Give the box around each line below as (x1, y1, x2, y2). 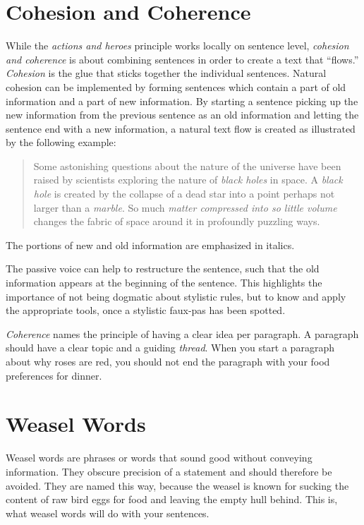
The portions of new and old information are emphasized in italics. (6, 237, 295, 252)
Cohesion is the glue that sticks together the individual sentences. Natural (6, 66, 327, 80)
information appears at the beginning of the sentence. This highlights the (6, 275, 322, 290)
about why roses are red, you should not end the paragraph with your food (6, 354, 330, 368)
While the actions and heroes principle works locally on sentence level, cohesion (6, 38, 349, 53)
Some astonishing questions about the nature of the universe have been (33, 158, 341, 173)
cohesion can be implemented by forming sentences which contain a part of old (6, 79, 346, 94)
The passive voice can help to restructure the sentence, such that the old (6, 261, 320, 276)
